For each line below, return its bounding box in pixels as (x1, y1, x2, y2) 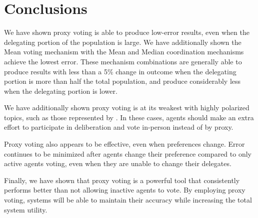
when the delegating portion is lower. (4, 85, 117, 96)
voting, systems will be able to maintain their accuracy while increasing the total (4, 195, 252, 205)
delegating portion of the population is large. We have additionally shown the (4, 36, 241, 47)
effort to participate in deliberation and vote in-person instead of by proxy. (4, 122, 233, 132)
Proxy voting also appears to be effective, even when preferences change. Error (4, 139, 245, 149)
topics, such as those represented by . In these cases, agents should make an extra (4, 112, 254, 122)
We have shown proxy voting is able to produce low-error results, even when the (4, 27, 249, 37)
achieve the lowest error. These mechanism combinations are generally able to (4, 56, 242, 66)
